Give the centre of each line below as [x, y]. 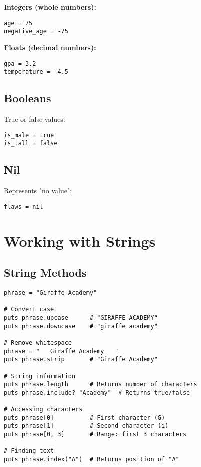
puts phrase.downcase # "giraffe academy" [81, 326]
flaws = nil [24, 207]
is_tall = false [31, 144]
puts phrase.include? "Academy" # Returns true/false [97, 393]
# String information [40, 376]
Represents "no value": [38, 191]
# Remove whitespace [38, 342]
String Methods [45, 272]
